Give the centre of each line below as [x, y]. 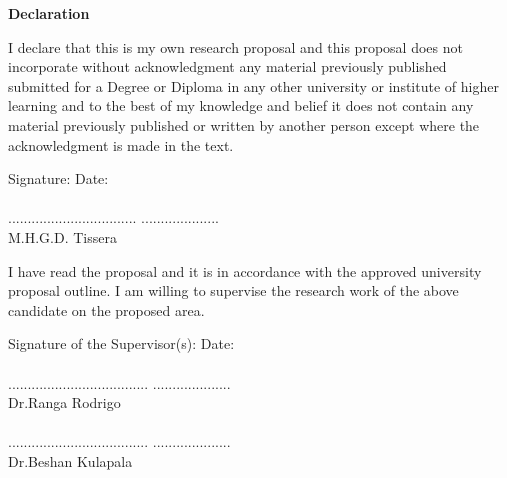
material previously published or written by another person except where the [244, 124]
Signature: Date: [58, 178]
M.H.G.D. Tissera [62, 236]
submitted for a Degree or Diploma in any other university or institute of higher [253, 85]
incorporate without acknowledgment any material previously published [227, 66]
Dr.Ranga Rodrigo [64, 402]
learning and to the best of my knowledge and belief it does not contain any [241, 105]
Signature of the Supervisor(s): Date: [121, 343]
